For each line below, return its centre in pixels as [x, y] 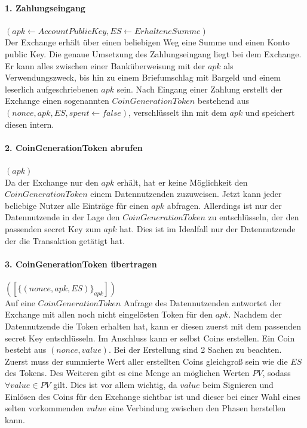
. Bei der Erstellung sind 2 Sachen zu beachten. [195, 350]
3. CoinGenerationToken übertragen [81, 264]
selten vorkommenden [44, 408]
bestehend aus [223, 101]
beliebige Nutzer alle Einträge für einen [77, 205]
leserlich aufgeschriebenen [52, 89]
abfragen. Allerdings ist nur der [224, 205]
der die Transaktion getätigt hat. [65, 240]
